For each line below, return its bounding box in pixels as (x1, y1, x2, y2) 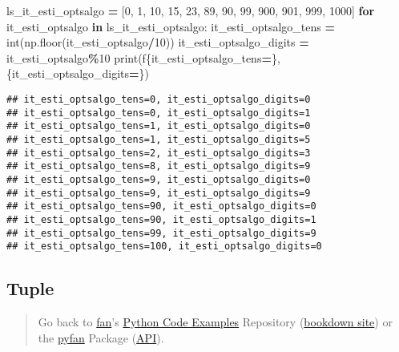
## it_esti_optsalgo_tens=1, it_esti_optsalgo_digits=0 (6, 120, 311, 132)
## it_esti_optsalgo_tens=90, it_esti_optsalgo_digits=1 (6, 213, 316, 225)
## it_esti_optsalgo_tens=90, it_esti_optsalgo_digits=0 (6, 200, 316, 212)
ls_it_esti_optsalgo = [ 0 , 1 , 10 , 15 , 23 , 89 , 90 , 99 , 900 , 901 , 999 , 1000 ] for (6, 2, 375, 18)
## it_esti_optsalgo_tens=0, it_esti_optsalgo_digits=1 (6, 107, 311, 119)
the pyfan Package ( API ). (38, 329, 164, 346)
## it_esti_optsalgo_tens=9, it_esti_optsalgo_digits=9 (6, 187, 311, 199)
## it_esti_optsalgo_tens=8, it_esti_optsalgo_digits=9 (6, 160, 311, 172)
